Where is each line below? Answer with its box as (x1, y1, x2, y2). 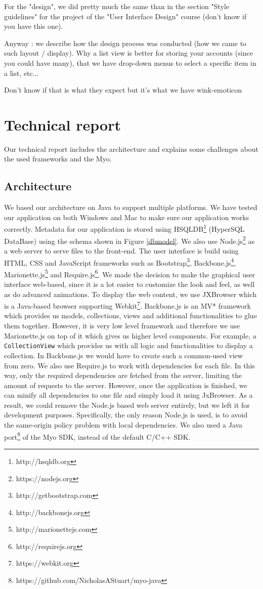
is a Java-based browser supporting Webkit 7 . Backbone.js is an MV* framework (4, 299, 251, 311)
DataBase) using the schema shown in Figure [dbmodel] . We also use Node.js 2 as (4, 234, 255, 246)
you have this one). (4, 21, 63, 31)
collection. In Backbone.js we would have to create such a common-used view (4, 350, 243, 360)
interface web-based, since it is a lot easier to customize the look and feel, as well (4, 279, 255, 289)
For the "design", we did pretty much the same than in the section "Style (4, 1, 230, 11)
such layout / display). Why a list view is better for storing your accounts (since (4, 48, 253, 58)
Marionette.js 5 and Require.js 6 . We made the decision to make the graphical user (4, 267, 255, 279)
